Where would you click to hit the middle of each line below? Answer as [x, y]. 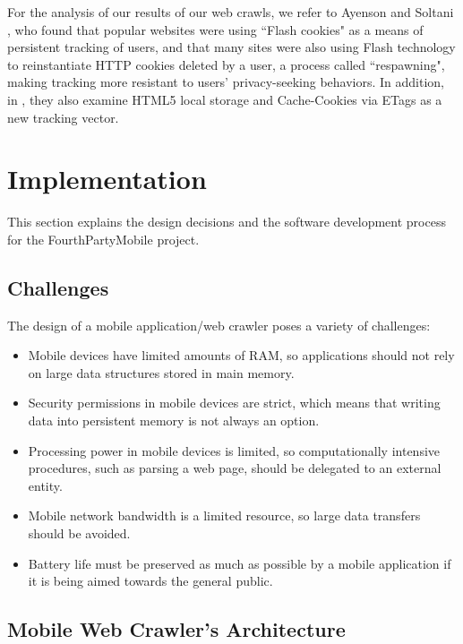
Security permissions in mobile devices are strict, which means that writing [234, 403]
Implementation [107, 179]
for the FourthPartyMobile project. [103, 239]
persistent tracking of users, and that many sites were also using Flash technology [231, 47]
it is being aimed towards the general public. [150, 581]
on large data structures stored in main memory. [161, 372]
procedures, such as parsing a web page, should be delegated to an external [235, 468]
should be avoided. [79, 533]
